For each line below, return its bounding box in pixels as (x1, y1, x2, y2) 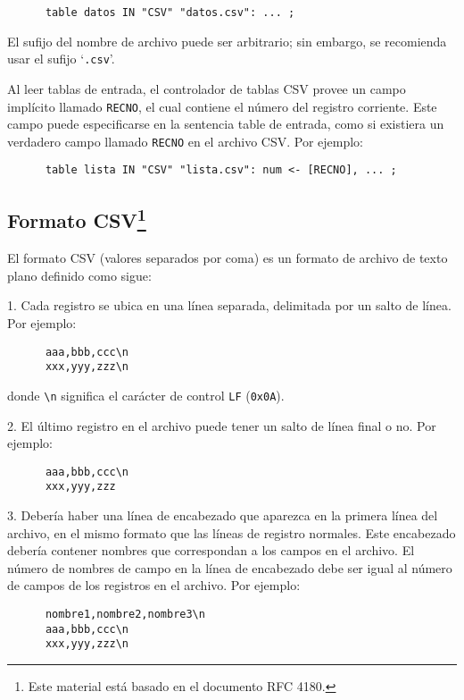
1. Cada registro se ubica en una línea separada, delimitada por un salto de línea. (7, 296, 452, 315)
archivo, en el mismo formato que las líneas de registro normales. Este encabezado (7, 523, 456, 542)
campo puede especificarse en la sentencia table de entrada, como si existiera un (7, 114, 444, 133)
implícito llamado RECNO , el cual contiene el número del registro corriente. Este (7, 97, 437, 115)
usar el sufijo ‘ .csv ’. (7, 49, 115, 68)
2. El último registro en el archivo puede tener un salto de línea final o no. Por (7, 416, 436, 434)
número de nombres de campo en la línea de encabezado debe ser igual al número (7, 558, 452, 577)
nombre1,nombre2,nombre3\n (45, 608, 205, 621)
